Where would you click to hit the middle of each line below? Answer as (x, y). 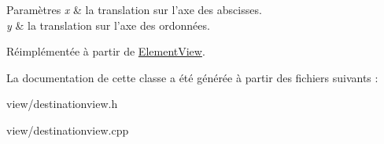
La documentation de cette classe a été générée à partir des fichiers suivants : (192, 77)
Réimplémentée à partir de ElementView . (106, 51)
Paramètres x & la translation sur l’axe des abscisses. (134, 9)
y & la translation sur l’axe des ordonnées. (108, 25)
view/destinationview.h (62, 104)
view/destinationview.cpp (68, 130)
